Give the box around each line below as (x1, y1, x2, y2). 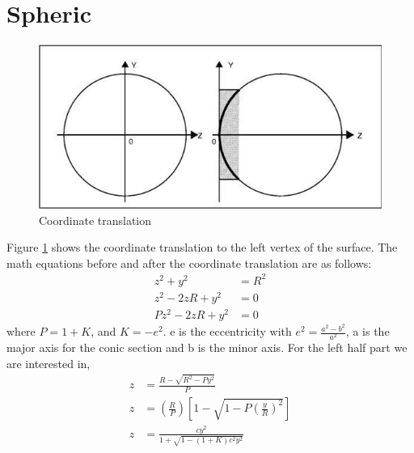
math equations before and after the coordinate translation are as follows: (6, 254, 372, 271)
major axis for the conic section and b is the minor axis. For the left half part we (6, 339, 408, 356)
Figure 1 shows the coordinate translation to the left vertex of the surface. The (6, 239, 398, 256)
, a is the (345, 323, 390, 340)
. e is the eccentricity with (163, 323, 292, 340)
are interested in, (6, 354, 91, 371)
